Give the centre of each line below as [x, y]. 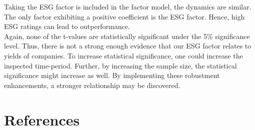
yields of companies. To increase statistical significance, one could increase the [123, 55]
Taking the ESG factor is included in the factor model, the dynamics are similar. [128, 6]
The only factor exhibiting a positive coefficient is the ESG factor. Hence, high [124, 16]
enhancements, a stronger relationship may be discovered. [92, 85]
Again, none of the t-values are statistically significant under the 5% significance [127, 36]
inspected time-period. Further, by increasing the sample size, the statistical [120, 65]
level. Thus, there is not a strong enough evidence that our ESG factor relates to [128, 46]
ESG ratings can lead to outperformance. [67, 26]
